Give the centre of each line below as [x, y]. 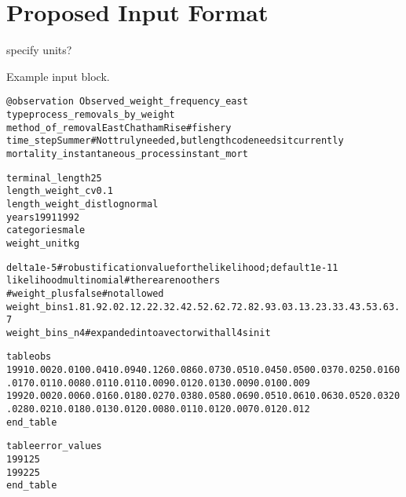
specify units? [39, 50]
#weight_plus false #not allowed [85, 293]
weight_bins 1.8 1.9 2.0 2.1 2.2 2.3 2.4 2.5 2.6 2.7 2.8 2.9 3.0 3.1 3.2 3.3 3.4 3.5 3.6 [198, 307]
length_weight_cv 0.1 [60, 191]
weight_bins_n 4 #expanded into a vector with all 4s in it [139, 333]
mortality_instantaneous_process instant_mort [127, 153]
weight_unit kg [43, 243]
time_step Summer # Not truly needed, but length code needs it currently [175, 141]
